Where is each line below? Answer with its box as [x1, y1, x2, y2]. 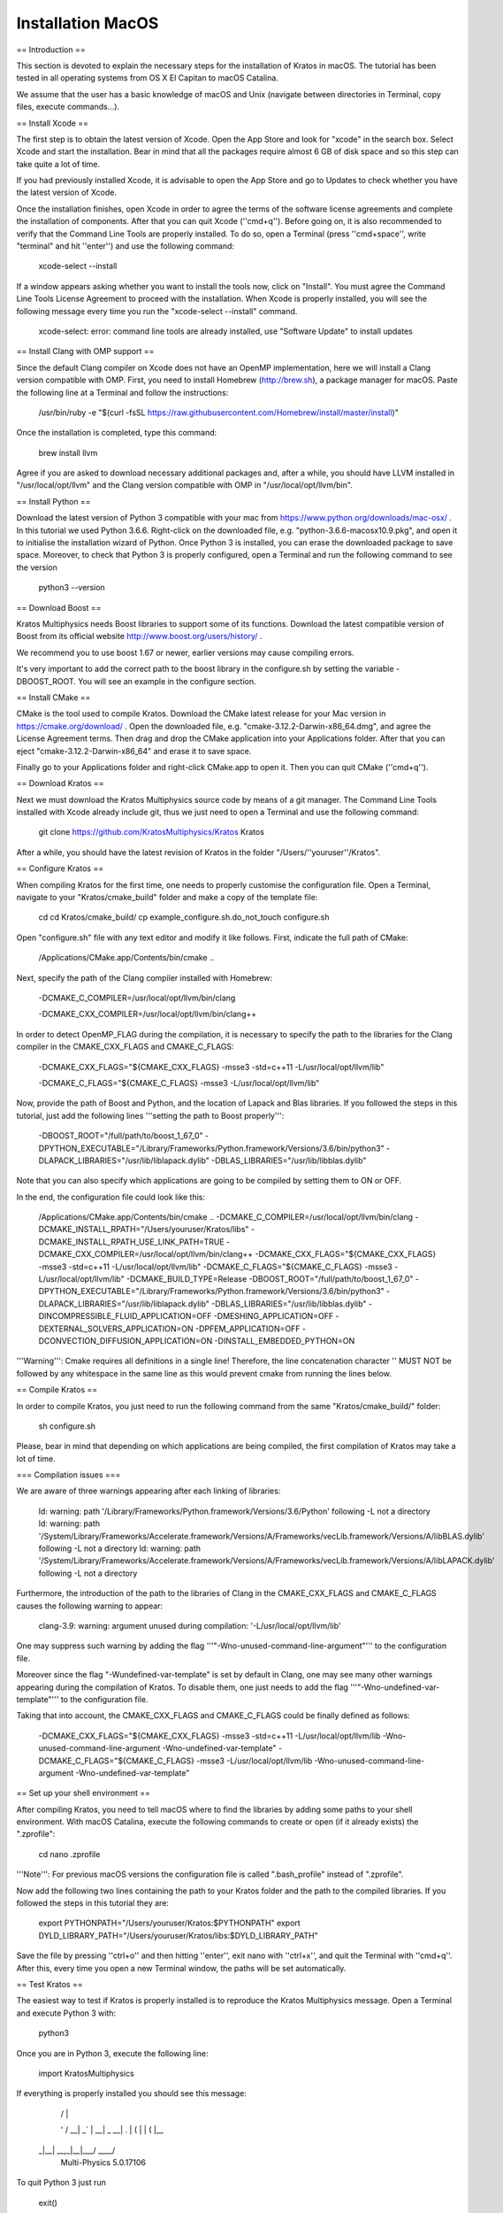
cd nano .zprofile [38, 1848, 101, 1859]
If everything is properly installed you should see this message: [16, 2088, 247, 2099]
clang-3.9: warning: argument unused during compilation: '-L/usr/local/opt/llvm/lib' [38, 1621, 341, 1631]
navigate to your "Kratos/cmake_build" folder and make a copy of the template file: [16, 892, 318, 903]
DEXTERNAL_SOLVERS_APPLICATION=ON [38, 1323, 194, 1334]
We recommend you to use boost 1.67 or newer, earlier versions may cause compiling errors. [16, 647, 354, 658]
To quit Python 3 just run [16, 2178, 106, 2188]
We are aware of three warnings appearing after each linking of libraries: [16, 1485, 281, 1496]
